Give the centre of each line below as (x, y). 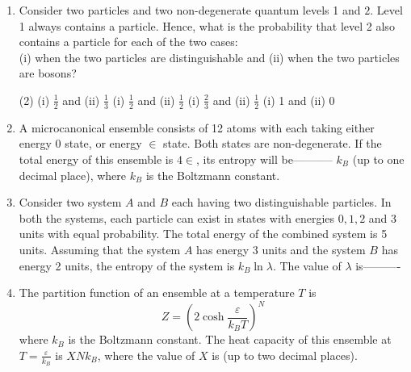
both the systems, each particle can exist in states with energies (177, 217)
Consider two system (70, 202)
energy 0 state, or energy (80, 143)
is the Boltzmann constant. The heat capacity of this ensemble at (230, 339)
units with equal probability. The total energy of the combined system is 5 (203, 234)
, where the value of (146, 355)
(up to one (378, 159)
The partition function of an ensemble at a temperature (157, 293)
